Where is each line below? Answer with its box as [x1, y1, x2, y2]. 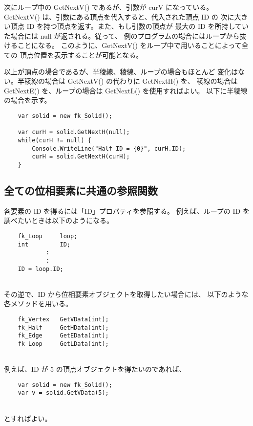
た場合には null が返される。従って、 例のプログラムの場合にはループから [4, 30, 240, 41]
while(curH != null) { [18, 136, 91, 144]
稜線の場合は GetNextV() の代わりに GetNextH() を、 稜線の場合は [24, 76, 238, 86]
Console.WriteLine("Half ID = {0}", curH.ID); [32, 145, 186, 152]
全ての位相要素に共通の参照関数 [4, 182, 158, 198]
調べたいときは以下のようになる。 [4, 215, 113, 225]
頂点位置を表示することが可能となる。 [20, 49, 143, 60]
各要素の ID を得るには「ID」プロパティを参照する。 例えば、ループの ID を [4, 205, 250, 216]
